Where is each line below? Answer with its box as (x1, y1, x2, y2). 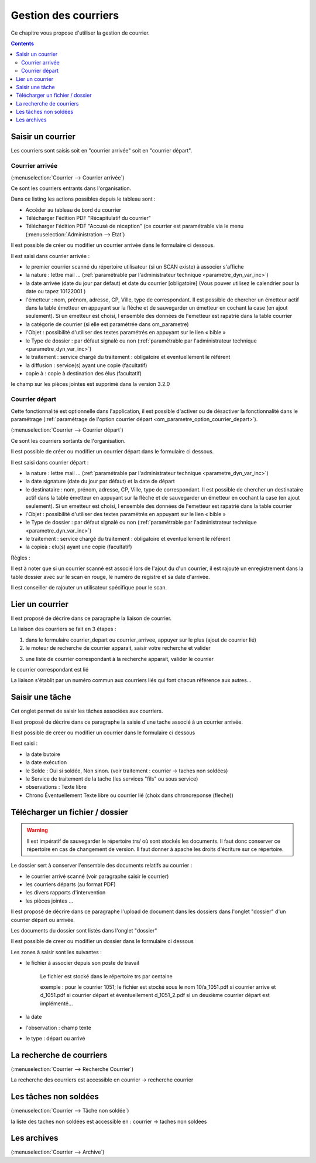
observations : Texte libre (25, 784, 87, 791)
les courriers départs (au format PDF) (25, 881, 116, 888)
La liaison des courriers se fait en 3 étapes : (11, 625, 116, 633)
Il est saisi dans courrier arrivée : (11, 252, 90, 259)
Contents (11, 40, 35, 47)
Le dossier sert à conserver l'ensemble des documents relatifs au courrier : (11, 862, 193, 869)
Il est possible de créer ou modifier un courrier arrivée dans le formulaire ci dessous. (11, 242, 215, 249)
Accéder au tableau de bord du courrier (25, 206, 122, 213)
